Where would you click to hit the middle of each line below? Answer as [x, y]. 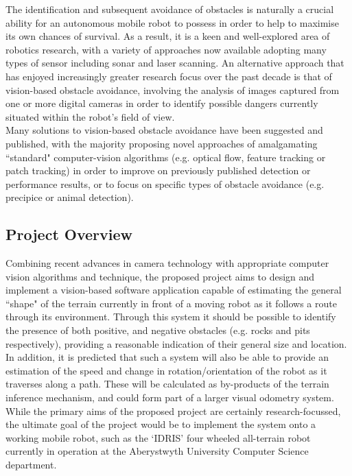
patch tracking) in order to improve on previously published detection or [158, 170]
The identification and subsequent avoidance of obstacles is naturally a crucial [170, 9]
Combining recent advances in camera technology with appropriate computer [167, 263]
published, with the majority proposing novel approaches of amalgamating [162, 143]
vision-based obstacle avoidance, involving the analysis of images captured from [173, 90]
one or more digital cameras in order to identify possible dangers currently [162, 103]
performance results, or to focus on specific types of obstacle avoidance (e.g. [165, 183]
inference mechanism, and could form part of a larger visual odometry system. [170, 397]
